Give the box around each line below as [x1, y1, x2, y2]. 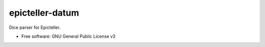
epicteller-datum [9, 7, 79, 18]
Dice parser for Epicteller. [9, 24, 61, 30]
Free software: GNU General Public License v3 [21, 33, 116, 39]
